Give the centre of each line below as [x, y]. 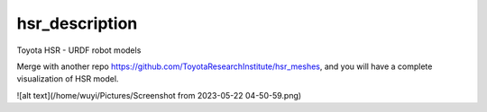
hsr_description [77, 23]
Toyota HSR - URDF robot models [79, 50]
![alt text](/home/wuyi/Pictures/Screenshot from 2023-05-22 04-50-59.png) [159, 95]
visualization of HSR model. [68, 79]
